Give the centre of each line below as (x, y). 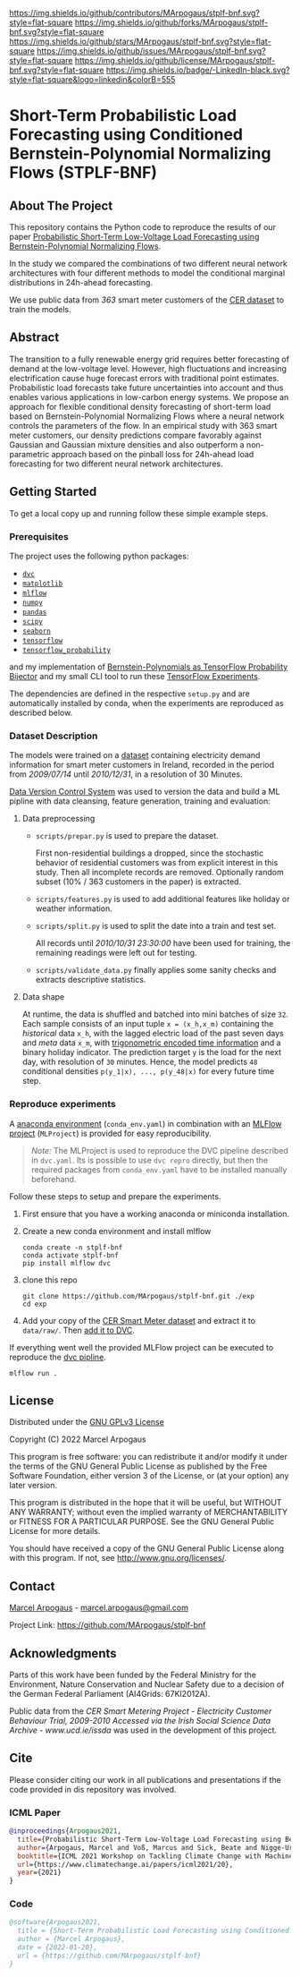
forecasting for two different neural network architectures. (116, 464)
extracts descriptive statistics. (91, 980)
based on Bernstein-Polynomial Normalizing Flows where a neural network (147, 416)
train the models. (40, 309)
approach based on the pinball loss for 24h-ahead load (153, 454)
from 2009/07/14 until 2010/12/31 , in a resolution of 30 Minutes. (126, 774)
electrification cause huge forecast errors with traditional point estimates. (144, 378)
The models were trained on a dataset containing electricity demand (135, 755)
